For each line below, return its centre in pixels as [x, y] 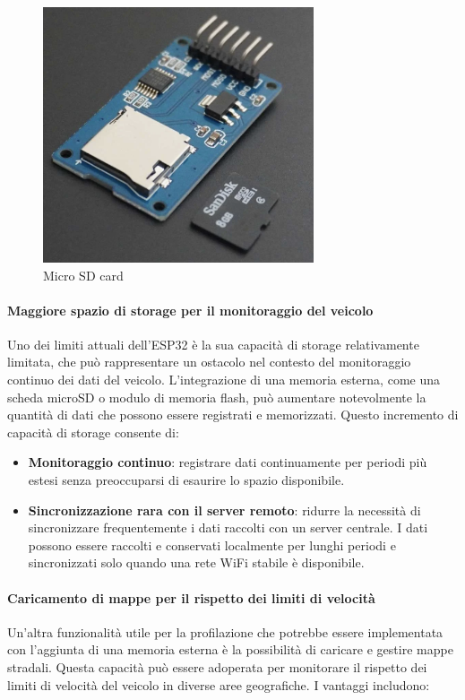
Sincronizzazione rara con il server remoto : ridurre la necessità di [224, 510]
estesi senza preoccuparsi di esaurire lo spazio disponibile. [186, 480]
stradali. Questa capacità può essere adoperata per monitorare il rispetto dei [217, 667]
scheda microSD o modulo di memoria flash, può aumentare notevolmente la [217, 397]
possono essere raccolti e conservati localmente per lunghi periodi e [212, 544]
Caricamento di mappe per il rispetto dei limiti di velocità [191, 597]
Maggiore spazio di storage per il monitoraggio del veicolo [190, 310]
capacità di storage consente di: [93, 432]
